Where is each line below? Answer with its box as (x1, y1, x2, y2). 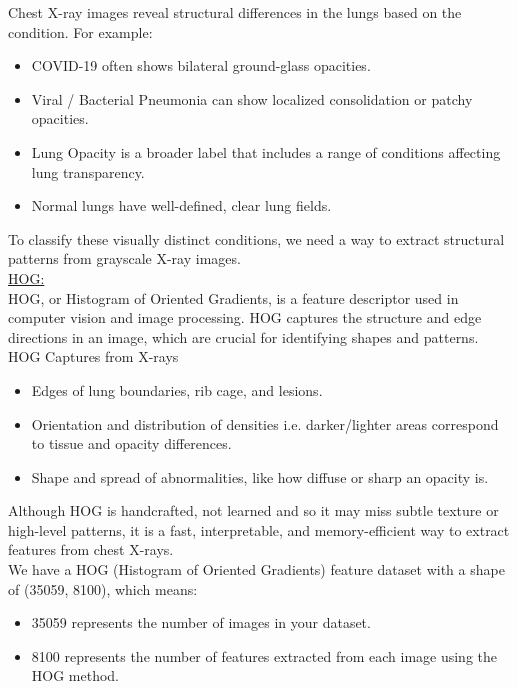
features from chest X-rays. (8, 539, 174, 560)
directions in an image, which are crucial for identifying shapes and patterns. (8, 326, 479, 347)
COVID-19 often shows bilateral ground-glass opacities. (31, 55, 371, 76)
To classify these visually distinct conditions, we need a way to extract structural (8, 228, 505, 249)
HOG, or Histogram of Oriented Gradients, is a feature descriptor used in (8, 287, 459, 308)
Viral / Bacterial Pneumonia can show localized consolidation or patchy (31, 88, 473, 109)
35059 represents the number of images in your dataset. (31, 612, 371, 633)
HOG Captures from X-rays (8, 346, 179, 367)
